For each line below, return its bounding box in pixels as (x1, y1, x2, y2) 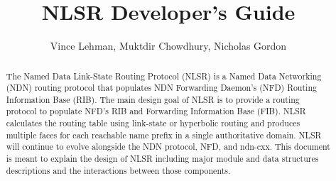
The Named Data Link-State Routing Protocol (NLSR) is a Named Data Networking (6, 70, 322, 82)
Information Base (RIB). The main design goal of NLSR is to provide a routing (6, 93, 300, 105)
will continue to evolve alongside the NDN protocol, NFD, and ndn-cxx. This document (6, 141, 330, 153)
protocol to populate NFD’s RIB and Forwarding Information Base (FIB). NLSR (6, 105, 306, 117)
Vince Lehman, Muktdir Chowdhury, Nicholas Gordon (50, 38, 287, 53)
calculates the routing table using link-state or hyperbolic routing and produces (6, 117, 300, 129)
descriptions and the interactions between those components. (6, 164, 231, 176)
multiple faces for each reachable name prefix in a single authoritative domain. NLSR (6, 128, 322, 141)
